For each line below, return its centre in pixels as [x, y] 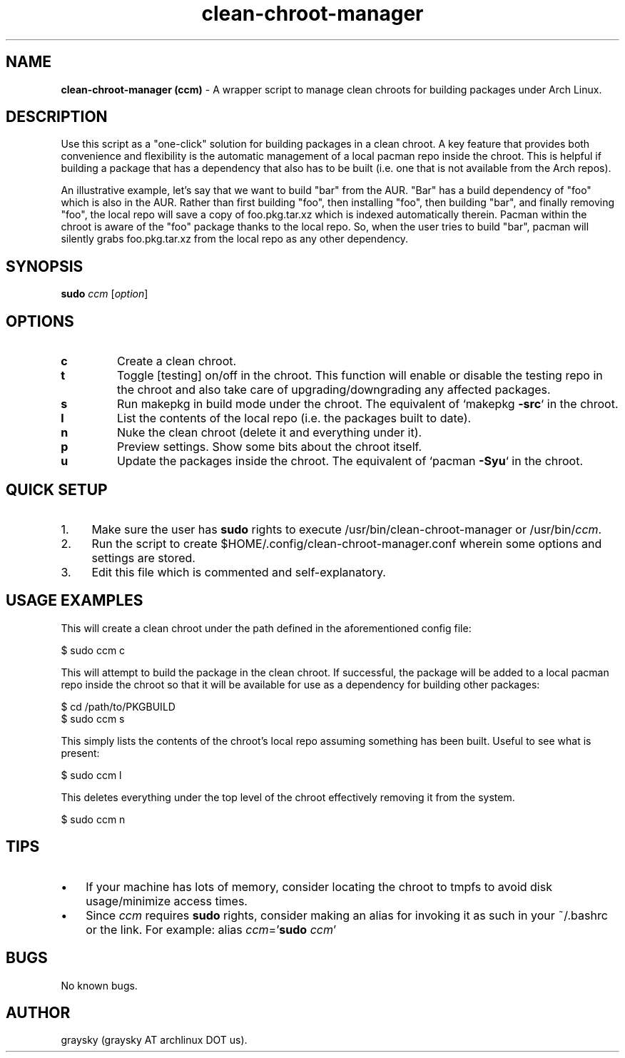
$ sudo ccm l [91, 775]
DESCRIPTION [57, 117]
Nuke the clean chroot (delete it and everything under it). [269, 433]
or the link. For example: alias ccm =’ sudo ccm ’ [211, 929]
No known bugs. [99, 985]
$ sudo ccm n [93, 819]
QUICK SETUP [57, 489]
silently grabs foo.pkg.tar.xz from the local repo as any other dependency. [235, 239]
